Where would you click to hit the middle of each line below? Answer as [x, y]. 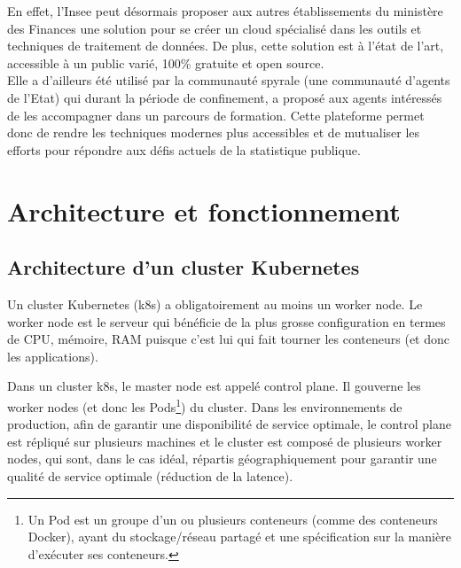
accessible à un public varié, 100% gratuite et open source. [166, 62]
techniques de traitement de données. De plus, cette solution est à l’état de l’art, [226, 46]
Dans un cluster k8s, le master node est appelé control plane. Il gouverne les [214, 386]
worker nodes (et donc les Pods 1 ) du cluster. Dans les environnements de [205, 405]
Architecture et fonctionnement [204, 210]
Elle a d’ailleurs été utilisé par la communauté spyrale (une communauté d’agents [229, 80]
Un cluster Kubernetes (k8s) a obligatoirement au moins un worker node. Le [215, 303]
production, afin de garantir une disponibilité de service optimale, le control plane [229, 424]
